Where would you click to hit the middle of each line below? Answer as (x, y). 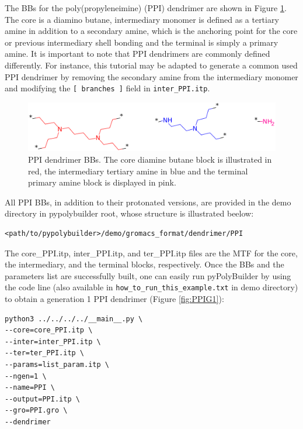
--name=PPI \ (30, 388)
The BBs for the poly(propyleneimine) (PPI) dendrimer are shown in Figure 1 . (146, 8)
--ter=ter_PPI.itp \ (45, 353)
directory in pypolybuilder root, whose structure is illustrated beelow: (129, 213)
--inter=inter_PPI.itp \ (53, 342)
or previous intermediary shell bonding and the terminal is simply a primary (142, 42)
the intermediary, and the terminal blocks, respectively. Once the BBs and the (144, 264)
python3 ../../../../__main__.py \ (74, 319)
